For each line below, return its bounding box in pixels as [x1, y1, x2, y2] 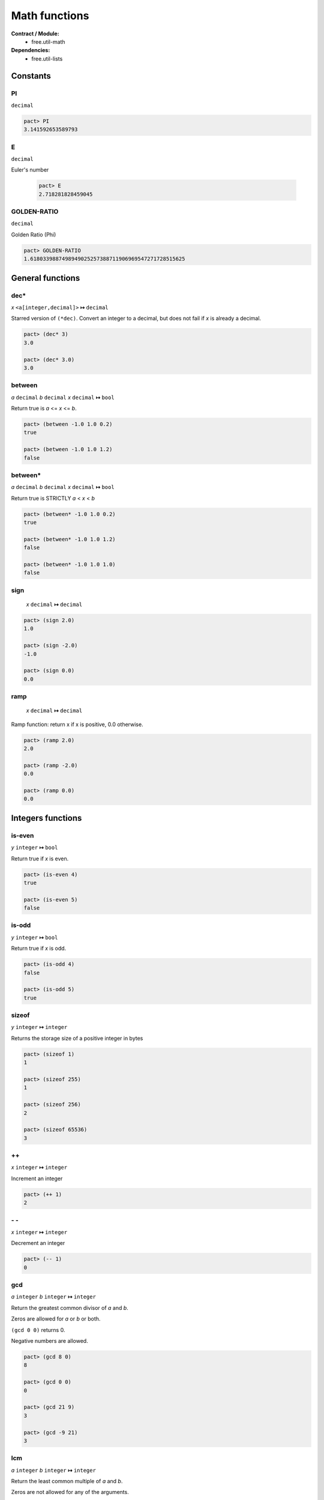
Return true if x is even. [11, 855, 69, 862]
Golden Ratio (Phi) [11, 231, 56, 238]
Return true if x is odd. [11, 945, 67, 952]
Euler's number [11, 166, 49, 173]
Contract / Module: [11, 30, 59, 37]
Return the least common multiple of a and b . [11, 1478, 123, 1485]
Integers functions [11, 813, 82, 823]
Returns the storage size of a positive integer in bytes [11, 1034, 143, 1042]
